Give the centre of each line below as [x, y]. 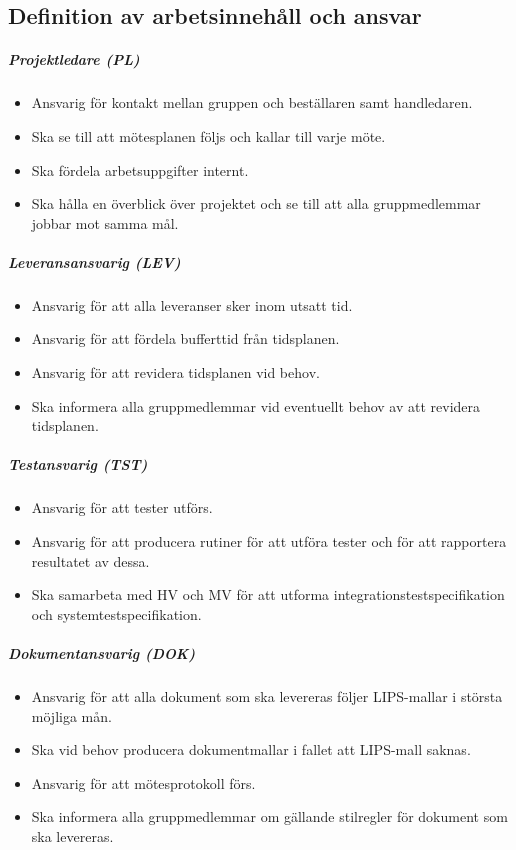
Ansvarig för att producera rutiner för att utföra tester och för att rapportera [269, 541]
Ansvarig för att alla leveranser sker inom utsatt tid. [192, 304]
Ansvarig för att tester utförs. [122, 507]
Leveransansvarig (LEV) [94, 261]
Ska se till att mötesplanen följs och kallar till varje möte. [208, 135]
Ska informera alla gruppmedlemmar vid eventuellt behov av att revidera [256, 405]
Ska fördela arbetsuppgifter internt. [140, 169]
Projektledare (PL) [74, 59]
